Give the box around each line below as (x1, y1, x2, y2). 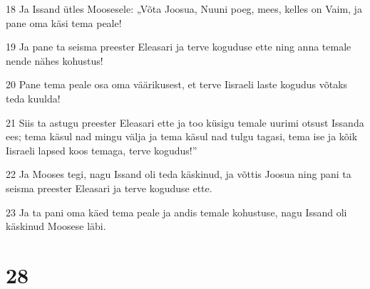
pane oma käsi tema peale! (6, 15, 122, 30)
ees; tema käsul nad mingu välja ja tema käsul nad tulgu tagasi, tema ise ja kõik (6, 129, 358, 144)
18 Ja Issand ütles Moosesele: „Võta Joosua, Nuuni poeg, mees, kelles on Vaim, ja (6, 1, 362, 16)
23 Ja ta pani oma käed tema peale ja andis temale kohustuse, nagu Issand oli (6, 204, 347, 219)
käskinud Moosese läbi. (6, 219, 106, 233)
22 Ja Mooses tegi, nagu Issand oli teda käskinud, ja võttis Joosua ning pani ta (6, 167, 351, 182)
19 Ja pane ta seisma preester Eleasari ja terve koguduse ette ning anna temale (6, 39, 351, 54)
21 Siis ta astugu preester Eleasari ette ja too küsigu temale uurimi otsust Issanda (6, 115, 364, 130)
